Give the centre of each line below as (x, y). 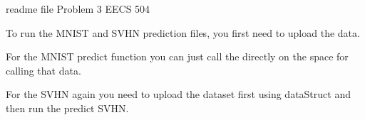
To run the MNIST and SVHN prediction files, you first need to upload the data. (183, 32)
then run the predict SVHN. (67, 108)
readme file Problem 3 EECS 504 (78, 9)
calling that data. (43, 70)
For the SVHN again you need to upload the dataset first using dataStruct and (178, 94)
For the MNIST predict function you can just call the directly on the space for (177, 56)
